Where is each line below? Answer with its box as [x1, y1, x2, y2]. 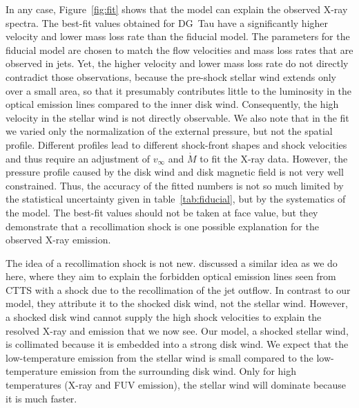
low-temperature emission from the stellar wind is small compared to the [6, 350, 313, 364]
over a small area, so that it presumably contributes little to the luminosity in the [6, 83, 352, 98]
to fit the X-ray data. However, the [200, 151, 348, 165]
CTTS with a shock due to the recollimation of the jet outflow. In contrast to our [6, 282, 351, 297]
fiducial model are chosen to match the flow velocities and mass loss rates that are [6, 42, 353, 57]
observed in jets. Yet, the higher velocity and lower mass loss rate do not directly [6, 56, 349, 71]
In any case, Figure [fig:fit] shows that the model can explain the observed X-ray [6, 2, 348, 16]
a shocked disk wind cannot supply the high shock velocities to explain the [6, 310, 322, 324]
